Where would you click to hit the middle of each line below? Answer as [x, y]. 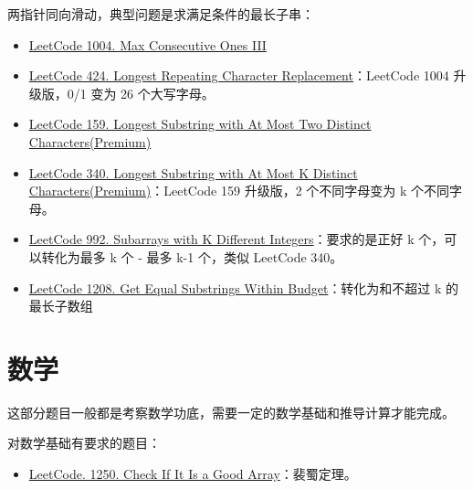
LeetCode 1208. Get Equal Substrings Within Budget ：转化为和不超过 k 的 [244, 287]
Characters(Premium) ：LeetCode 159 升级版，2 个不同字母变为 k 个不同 [239, 191]
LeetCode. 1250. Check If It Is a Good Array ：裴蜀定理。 [193, 474]
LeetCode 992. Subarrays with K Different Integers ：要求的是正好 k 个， [236, 239]
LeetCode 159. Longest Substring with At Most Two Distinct [200, 124]
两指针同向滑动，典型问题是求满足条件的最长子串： [161, 14]
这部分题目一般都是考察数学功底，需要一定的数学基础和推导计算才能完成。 [231, 412]
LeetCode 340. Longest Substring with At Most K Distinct [193, 172]
